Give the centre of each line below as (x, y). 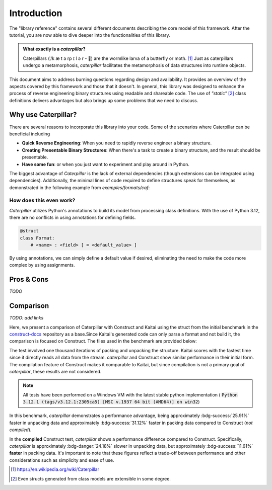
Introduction (36, 13)
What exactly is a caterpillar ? (54, 49)
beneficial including (30, 134)
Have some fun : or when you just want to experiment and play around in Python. (106, 164)
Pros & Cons (29, 279)
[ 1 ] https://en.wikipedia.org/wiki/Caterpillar (55, 469)
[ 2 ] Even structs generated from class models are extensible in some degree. (91, 478)
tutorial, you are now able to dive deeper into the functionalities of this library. (90, 35)
